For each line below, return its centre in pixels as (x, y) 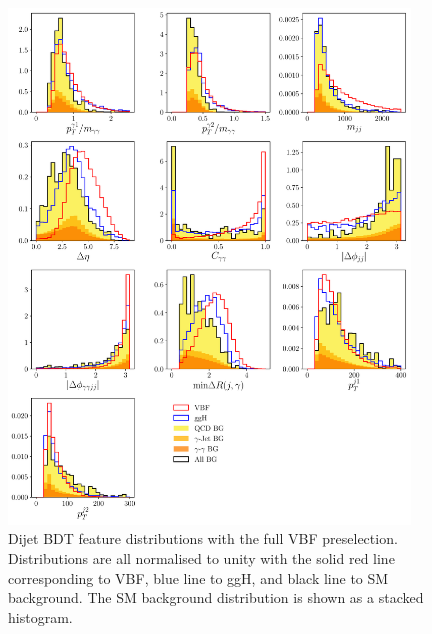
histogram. (40, 616)
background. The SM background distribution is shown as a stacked (216, 597)
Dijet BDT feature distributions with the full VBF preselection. (203, 538)
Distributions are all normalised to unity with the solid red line (201, 558)
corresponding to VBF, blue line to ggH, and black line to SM (198, 577)
